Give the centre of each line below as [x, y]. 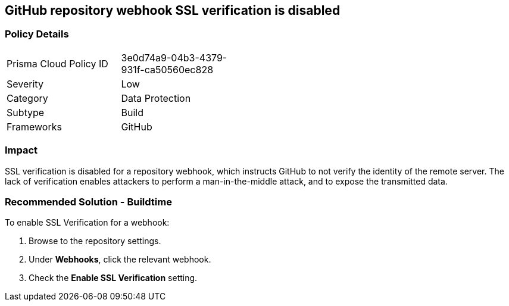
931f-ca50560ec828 [167, 69]
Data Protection [156, 98]
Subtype [26, 112]
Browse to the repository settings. [95, 241]
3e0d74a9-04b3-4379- [174, 57]
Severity [25, 84]
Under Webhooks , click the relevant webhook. [120, 260]
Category [27, 98]
